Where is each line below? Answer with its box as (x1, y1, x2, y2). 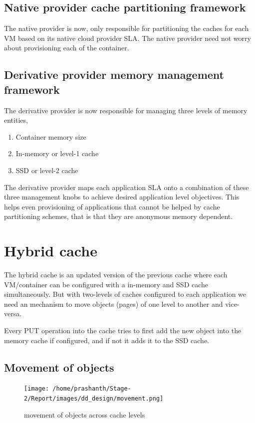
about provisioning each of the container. (4, 42, 129, 53)
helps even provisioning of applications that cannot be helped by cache (4, 201, 220, 211)
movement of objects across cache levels (24, 409, 145, 420)
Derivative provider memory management (4, 67, 224, 82)
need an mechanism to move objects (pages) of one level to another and (4, 298, 223, 309)
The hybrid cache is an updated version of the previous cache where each (4, 269, 228, 280)
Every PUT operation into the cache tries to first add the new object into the (4, 325, 242, 336)
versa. (4, 308, 22, 319)
